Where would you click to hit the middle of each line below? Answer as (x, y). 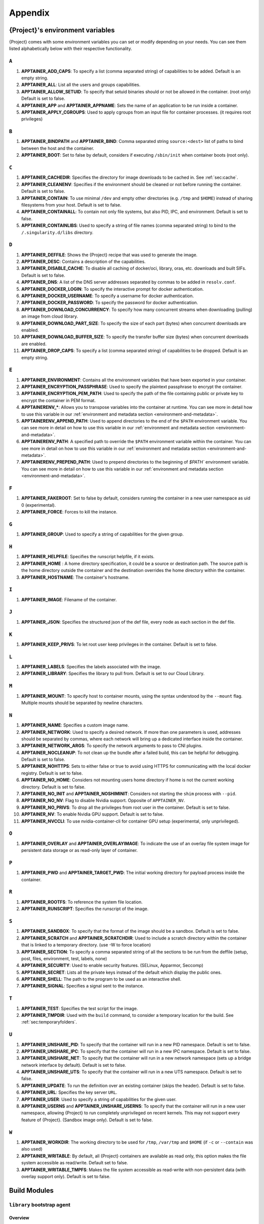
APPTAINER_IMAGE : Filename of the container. (69, 599)
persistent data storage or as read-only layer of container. (79, 850)
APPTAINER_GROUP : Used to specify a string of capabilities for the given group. (102, 534)
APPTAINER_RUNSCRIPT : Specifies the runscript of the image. (85, 909)
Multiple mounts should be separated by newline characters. (82, 703)
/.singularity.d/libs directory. (57, 232)
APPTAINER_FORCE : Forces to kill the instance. (69, 512)
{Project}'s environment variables (62, 30)
